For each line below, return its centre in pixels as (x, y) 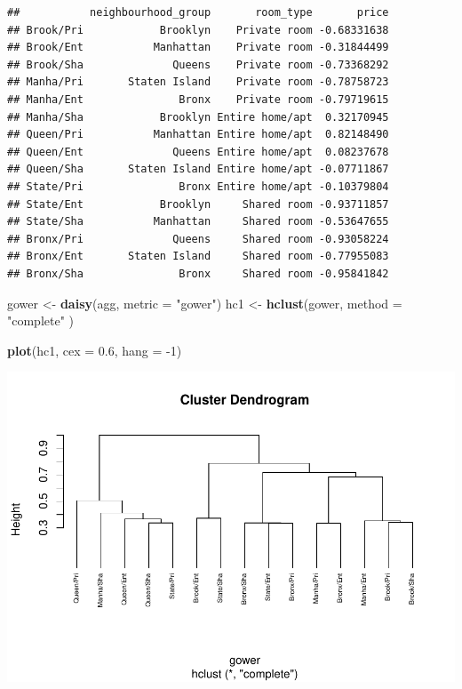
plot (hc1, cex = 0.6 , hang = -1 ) (95, 350)
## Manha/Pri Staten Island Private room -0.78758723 (198, 82)
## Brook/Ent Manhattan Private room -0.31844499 (198, 48)
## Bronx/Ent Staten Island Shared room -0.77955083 (198, 256)
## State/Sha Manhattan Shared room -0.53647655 (198, 222)
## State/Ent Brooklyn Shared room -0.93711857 (198, 204)
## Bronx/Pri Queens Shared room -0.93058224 (198, 239)
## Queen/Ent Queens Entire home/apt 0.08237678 (198, 152)
